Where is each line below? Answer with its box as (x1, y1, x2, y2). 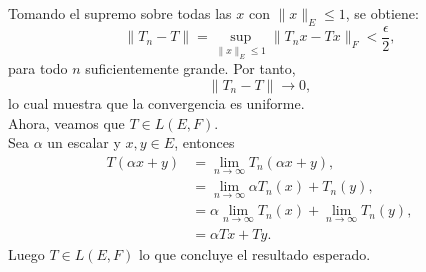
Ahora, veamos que (8, 112, 125, 133)
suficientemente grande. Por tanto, (85, 58, 296, 79)
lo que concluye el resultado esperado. (138, 243, 371, 264)
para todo (8, 58, 68, 79)
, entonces (174, 132, 235, 153)
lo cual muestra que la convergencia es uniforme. (8, 93, 305, 114)
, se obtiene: (345, 3, 419, 23)
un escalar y (47, 132, 121, 153)
